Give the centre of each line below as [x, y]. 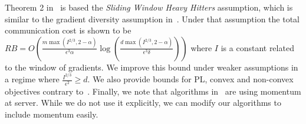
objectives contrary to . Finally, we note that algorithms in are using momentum [153, 91]
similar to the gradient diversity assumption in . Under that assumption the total [152, 19]
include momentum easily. [52, 114]
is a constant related [257, 47]
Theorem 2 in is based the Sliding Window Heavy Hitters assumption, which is [149, 7]
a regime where [32, 79]
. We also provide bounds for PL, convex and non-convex [190, 79]
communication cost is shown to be [68, 30]
